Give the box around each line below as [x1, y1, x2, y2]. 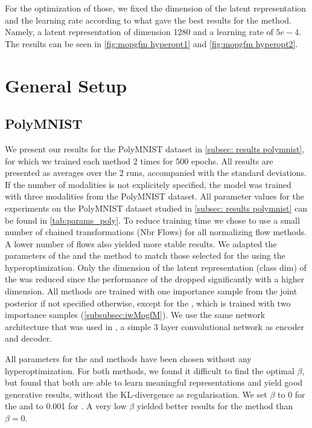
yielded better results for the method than [136, 400, 293, 412]
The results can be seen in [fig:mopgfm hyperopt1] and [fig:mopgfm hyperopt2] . [5, 37, 298, 50]
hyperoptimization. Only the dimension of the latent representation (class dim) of [5, 261, 307, 273]
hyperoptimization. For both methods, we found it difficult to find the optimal [5, 364, 294, 377]
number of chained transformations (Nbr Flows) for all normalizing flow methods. [5, 225, 307, 238]
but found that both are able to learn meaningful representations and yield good [5, 376, 303, 389]
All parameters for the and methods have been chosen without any [5, 352, 252, 365]
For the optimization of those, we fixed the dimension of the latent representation [5, 2, 307, 14]
